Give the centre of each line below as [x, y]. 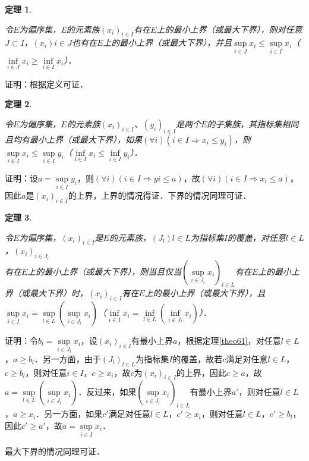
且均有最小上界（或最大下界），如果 [73, 139]
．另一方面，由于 [67, 358]
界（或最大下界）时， [46, 293]
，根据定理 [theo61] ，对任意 [229, 341]
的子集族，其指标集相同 [253, 124]
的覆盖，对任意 [256, 237]
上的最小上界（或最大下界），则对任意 [229, 29]
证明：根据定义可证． [46, 84]
